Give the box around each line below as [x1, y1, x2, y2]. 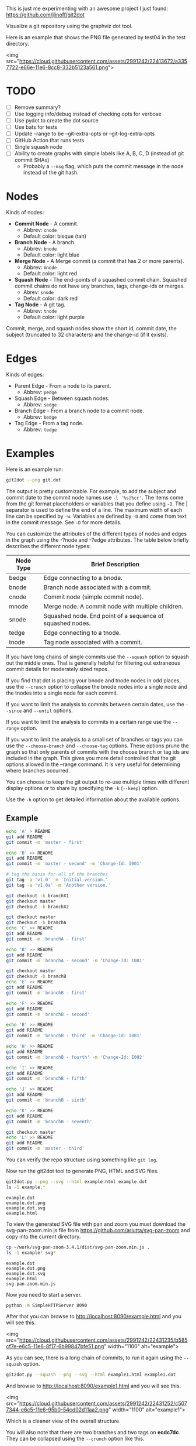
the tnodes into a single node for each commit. [6, 689, 118, 696]
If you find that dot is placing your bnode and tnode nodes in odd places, [6, 677, 181, 684]
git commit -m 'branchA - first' [6, 936, 87, 942]
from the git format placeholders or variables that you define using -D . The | [6, 500, 188, 507]
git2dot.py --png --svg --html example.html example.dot [6, 1179, 148, 1185]
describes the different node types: [6, 543, 91, 550]
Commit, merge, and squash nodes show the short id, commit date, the [6, 325, 177, 332]
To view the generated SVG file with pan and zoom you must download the [6, 1221, 185, 1228]
